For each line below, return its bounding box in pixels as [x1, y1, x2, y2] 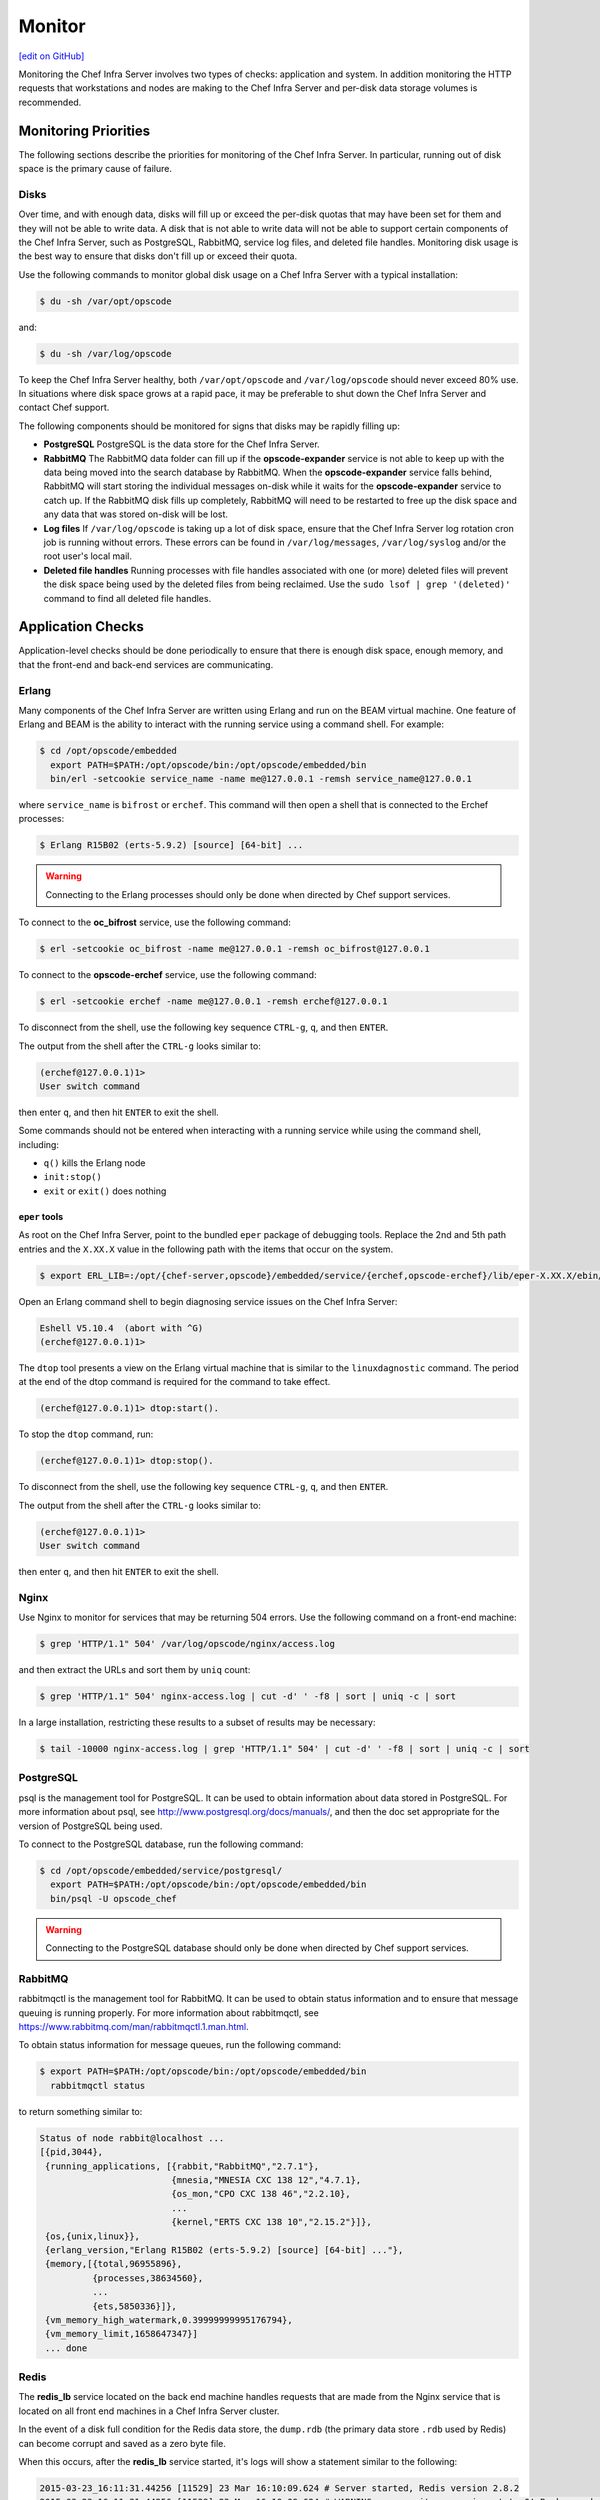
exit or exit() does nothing [43, 1185, 167, 1197]
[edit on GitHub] [18, 50, 85, 62]
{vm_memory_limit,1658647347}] [45, 2328, 199, 2340]
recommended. [18, 96, 82, 108]
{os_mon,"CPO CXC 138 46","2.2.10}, [171, 2188, 351, 2200]
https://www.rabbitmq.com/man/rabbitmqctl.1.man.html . [18, 2021, 249, 2033]
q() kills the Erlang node [43, 1157, 146, 1169]
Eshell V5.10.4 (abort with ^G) [39, 1322, 204, 1334]
